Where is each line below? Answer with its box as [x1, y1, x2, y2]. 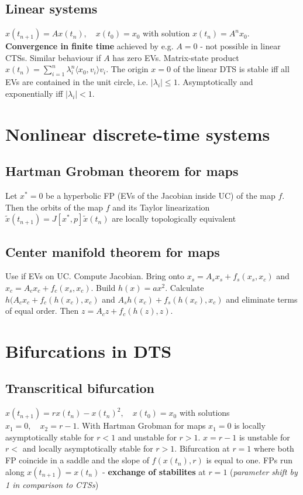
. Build [91, 281, 116, 293]
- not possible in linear [200, 40, 281, 52]
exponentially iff [5, 87, 63, 99]
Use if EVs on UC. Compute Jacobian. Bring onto [5, 270, 185, 282]
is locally [234, 419, 266, 432]
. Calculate [165, 281, 204, 293]
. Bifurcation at [174, 442, 230, 455]
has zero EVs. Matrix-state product [112, 51, 239, 63]
